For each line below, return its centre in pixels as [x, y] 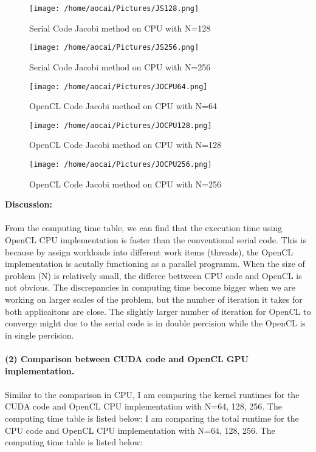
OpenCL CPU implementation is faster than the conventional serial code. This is [156, 240]
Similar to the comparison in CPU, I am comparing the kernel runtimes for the [152, 394]
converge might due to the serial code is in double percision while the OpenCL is [155, 323]
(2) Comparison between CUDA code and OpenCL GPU [127, 358]
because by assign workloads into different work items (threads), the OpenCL [149, 251]
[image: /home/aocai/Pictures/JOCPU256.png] [121, 164]
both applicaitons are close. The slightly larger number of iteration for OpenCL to [158, 311]
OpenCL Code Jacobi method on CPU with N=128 [125, 145]
